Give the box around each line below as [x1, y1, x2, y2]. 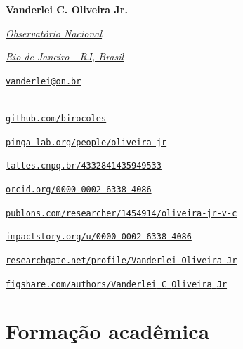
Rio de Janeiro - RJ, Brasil [6, 49, 124, 64]
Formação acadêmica [6, 317, 210, 345]
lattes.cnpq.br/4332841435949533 [6, 161, 162, 171]
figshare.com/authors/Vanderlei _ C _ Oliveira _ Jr [6, 279, 228, 289]
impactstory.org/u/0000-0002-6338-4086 [6, 232, 192, 242]
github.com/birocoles [6, 114, 107, 124]
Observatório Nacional [6, 25, 103, 40]
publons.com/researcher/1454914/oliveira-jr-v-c [6, 208, 237, 218]
